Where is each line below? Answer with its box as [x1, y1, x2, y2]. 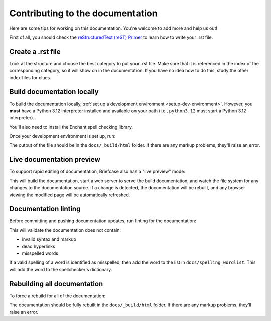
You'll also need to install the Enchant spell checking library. [9, 124, 133, 130]
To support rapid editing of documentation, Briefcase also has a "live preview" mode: [9, 168, 186, 175]
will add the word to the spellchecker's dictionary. [9, 266, 112, 272]
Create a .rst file [9, 47, 61, 56]
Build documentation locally [9, 88, 99, 96]
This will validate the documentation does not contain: [9, 227, 121, 233]
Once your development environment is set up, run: [9, 133, 116, 139]
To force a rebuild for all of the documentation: [9, 293, 106, 299]
